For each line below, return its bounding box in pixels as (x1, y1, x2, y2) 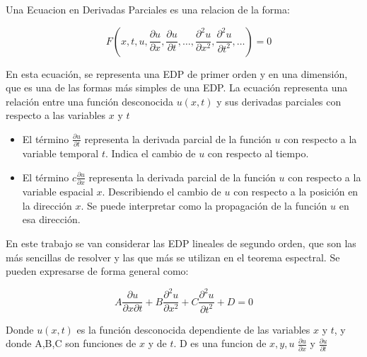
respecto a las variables (6, 108, 106, 123)
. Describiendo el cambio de (102, 184, 221, 199)
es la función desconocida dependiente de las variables (76, 322, 310, 336)
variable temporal (22, 146, 99, 161)
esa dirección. (22, 212, 81, 227)
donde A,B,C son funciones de (6, 336, 136, 351)
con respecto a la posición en (233, 184, 359, 199)
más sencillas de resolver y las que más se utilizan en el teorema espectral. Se (6, 249, 340, 264)
